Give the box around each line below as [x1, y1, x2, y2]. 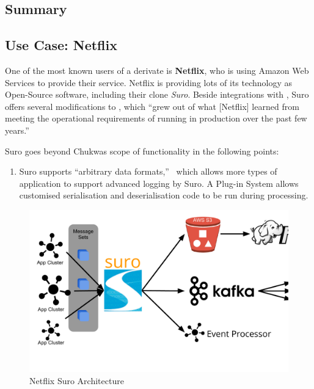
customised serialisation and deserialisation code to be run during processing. [19, 189, 309, 202]
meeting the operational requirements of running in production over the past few [5, 112, 307, 125]
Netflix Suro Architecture [29, 374, 124, 387]
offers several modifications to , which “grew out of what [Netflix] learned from [5, 100, 299, 112]
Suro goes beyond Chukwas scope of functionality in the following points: [5, 144, 279, 157]
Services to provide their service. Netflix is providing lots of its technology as [5, 76, 293, 89]
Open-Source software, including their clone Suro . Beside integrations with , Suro [5, 88, 309, 101]
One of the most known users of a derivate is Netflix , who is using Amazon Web [5, 64, 309, 76]
